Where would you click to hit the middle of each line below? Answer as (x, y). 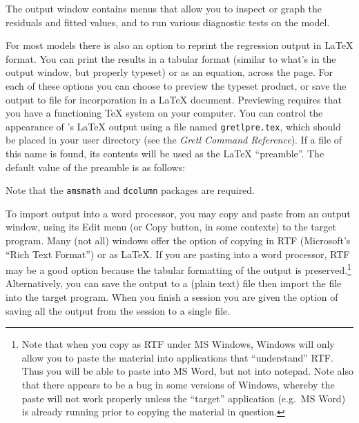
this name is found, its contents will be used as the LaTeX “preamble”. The (165, 153)
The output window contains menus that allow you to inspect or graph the (164, 8)
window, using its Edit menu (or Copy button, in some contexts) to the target (171, 227)
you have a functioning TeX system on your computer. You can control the (164, 113)
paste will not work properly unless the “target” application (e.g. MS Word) (184, 398)
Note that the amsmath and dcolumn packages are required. (130, 190)
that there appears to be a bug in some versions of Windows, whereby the (178, 385)
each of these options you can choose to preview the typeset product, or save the (176, 85)
